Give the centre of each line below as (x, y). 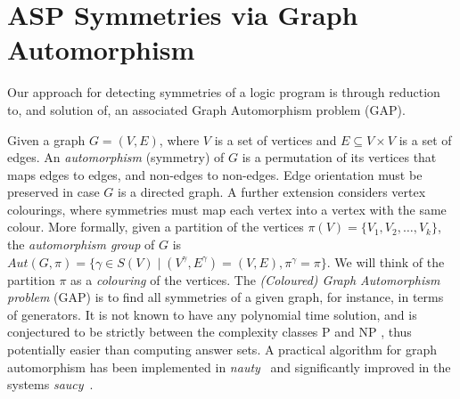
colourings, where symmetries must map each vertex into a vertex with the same (227, 209)
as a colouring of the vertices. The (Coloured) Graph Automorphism (255, 279)
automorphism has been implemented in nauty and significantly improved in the (229, 366)
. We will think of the (386, 261)
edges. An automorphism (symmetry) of (116, 157)
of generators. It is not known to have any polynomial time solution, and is (212, 314)
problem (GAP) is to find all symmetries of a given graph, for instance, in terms (226, 297)
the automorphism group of (81, 244)
